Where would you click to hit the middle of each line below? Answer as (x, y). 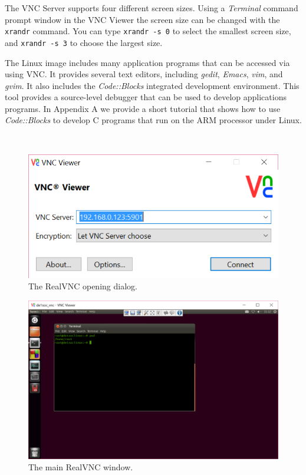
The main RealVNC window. (81, 467)
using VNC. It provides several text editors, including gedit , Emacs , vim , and (144, 74)
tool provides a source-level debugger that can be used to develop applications (146, 97)
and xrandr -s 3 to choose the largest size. (84, 42)
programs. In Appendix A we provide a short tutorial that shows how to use (143, 108)
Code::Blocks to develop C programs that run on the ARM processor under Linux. (153, 120)
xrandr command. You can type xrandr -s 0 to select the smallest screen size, (148, 31)
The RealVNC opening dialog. (83, 286)
